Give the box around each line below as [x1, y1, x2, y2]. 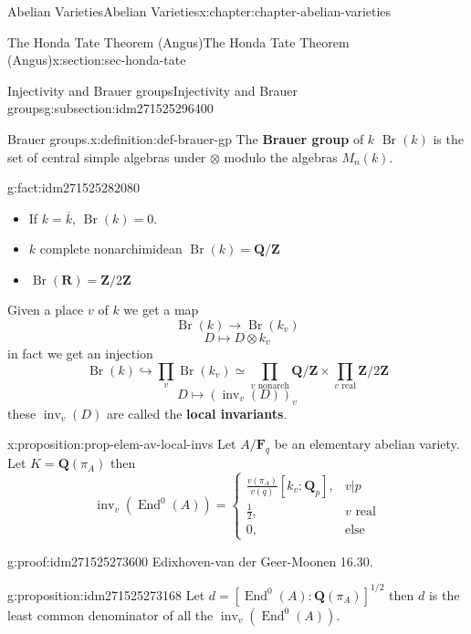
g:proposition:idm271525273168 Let [7, 585, 205, 604]
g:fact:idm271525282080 [7, 178, 141, 197]
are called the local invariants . [106, 403, 288, 422]
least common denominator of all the [7, 605, 214, 624]
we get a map [123, 299, 199, 318]
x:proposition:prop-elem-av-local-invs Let [7, 434, 236, 453]
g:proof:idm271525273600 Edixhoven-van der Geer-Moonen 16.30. [7, 551, 373, 570]
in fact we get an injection [7, 343, 153, 362]
